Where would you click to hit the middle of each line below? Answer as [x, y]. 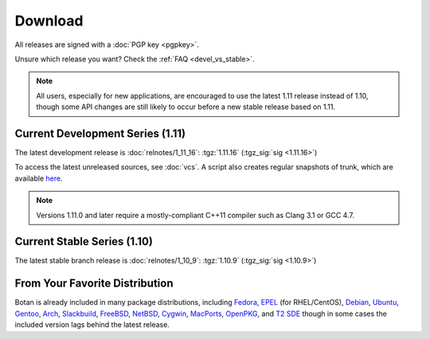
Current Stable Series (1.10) [84, 242]
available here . [39, 178]
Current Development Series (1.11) [100, 133]
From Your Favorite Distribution [94, 284]
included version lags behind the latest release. [92, 325]
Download [49, 21]
